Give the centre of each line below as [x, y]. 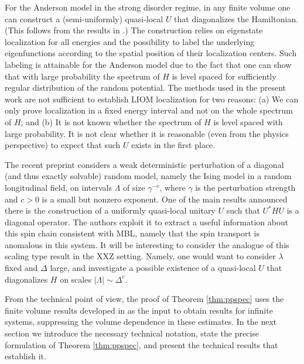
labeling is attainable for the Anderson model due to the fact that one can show [148, 64]
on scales [76, 279]
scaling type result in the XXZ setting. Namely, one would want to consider [140, 256]
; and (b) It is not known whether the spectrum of [111, 121]
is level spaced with [248, 121]
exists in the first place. [173, 145]
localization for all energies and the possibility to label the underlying [130, 41]
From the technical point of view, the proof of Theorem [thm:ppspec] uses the [144, 299]
